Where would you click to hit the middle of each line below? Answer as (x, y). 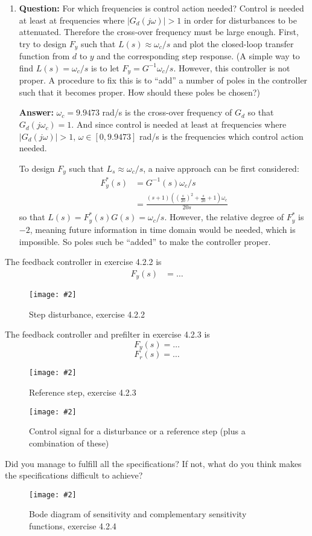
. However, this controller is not (232, 67)
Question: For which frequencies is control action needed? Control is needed (161, 8)
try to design (43, 43)
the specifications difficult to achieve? (74, 475)
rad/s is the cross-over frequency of (167, 112)
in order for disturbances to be (240, 20)
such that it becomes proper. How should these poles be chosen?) (139, 92)
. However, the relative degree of (224, 217)
